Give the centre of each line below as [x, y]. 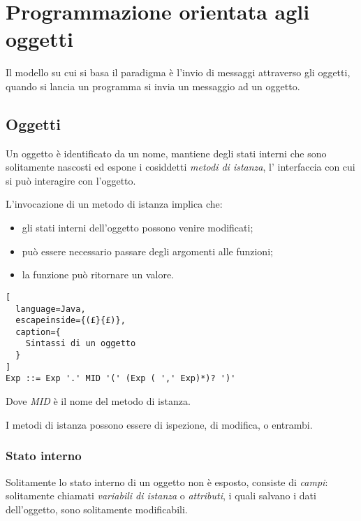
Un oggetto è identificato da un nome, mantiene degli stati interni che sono [166, 153]
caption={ [38, 332]
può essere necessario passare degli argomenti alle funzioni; [147, 251]
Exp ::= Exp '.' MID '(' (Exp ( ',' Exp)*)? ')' [121, 379]
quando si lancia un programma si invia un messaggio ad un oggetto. [153, 86]
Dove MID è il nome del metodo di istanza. [98, 401]
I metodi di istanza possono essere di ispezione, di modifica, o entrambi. [159, 424]
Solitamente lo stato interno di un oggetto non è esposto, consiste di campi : [167, 481]
